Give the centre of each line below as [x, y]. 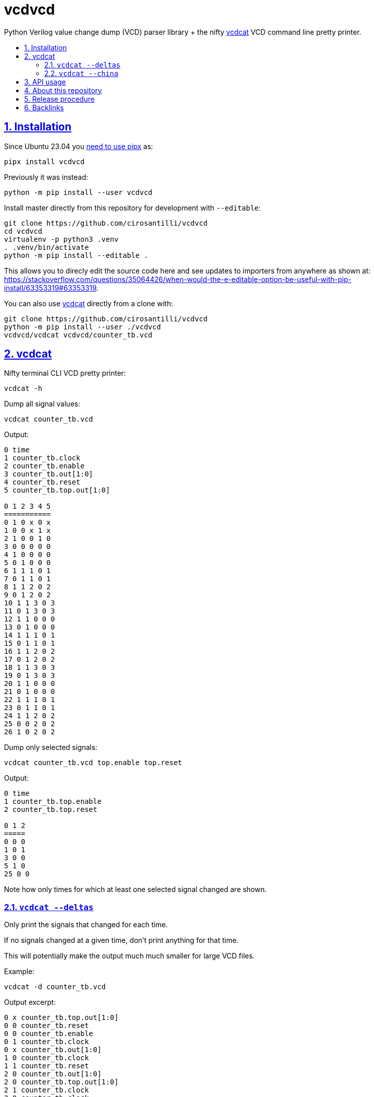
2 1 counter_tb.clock [46, 1090]
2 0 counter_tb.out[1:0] [53, 1074]
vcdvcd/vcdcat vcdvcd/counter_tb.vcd [78, 335]
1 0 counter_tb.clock [46, 1058]
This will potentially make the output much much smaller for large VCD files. [129, 956]
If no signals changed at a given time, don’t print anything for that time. [121, 940]
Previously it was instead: [46, 177]
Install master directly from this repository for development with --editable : [132, 208]
